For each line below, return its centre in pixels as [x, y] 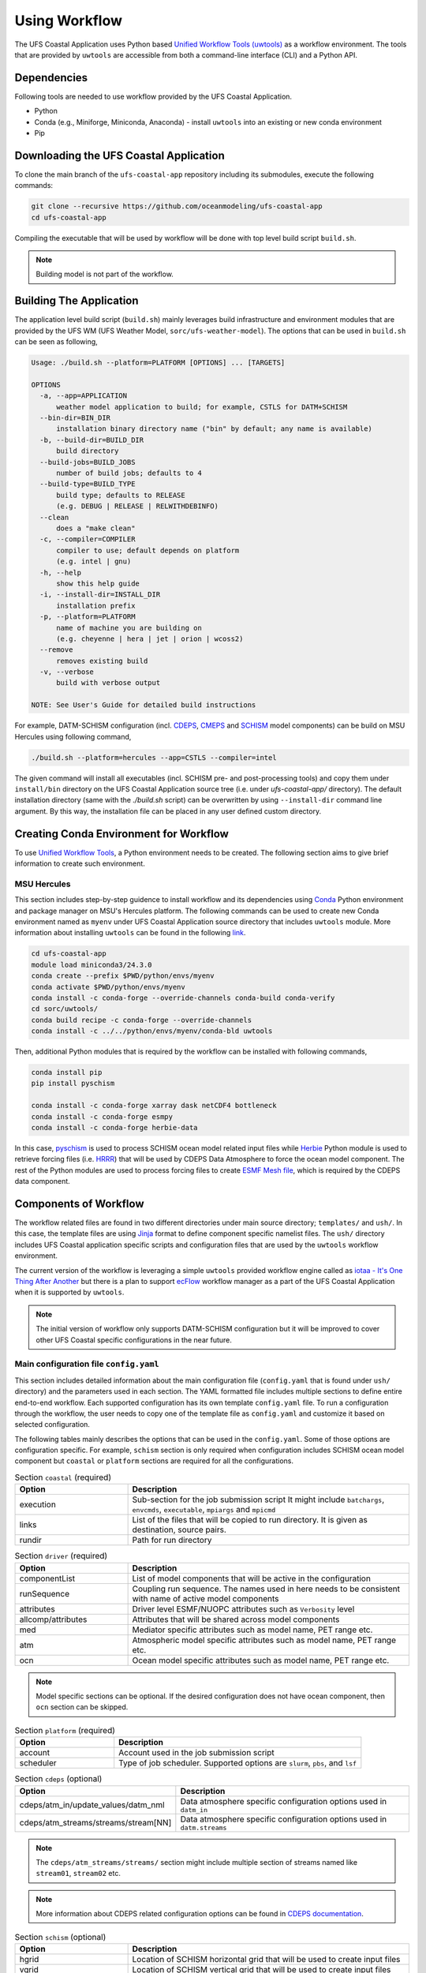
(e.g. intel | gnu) [94, 562]
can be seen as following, [56, 342]
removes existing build [102, 661]
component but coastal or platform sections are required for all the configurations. [154, 1461]
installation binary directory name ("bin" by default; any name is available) [214, 429]
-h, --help [61, 573]
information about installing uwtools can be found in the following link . [130, 933]
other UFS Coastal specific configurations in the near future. [134, 1340]
